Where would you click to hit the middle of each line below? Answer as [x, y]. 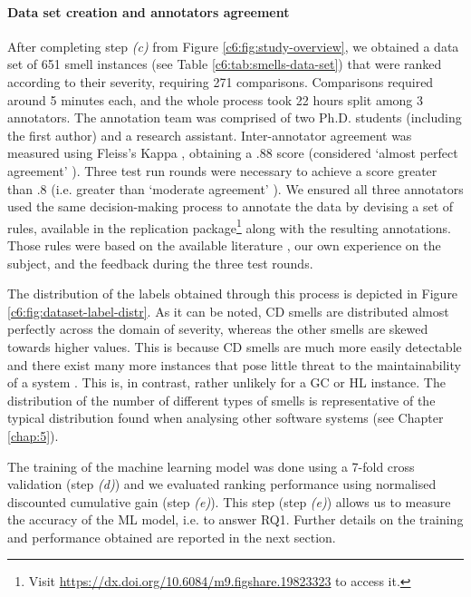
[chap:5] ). [33, 435]
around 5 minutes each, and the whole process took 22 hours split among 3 [215, 99]
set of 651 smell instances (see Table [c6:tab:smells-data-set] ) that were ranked [225, 64]
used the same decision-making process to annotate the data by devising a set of [231, 206]
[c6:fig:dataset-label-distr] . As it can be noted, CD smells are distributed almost [228, 311]
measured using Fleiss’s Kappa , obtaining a [130, 153]
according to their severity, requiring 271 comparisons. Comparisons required [221, 81]
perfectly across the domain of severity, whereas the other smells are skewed [218, 329]
